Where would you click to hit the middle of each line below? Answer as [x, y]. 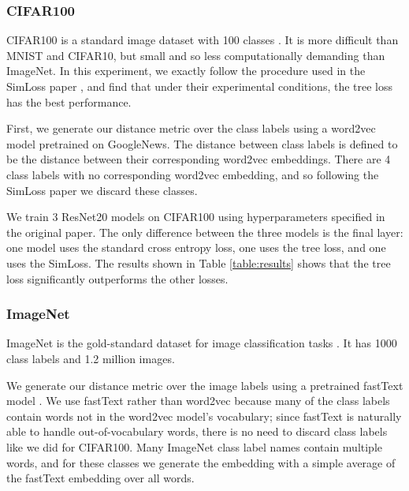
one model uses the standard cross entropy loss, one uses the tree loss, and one [196, 247]
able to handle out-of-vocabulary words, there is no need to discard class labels [197, 431]
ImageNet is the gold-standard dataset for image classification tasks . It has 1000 [202, 343]
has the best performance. [69, 101]
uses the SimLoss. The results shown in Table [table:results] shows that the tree [199, 262]
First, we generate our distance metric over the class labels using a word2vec [191, 128]
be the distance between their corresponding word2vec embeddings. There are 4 [199, 159]
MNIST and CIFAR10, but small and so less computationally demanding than [196, 55]
